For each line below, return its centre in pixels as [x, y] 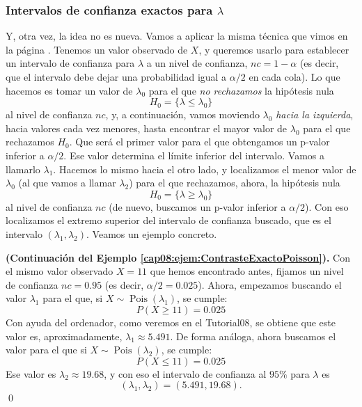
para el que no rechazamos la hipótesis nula [241, 90]
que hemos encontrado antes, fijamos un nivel [247, 271]
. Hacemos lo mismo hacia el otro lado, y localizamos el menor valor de [205, 169]
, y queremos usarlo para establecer [274, 49]
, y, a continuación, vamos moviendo [182, 114]
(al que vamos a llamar [67, 183]
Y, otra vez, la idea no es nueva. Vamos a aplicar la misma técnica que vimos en [177, 36]
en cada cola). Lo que [294, 77]
